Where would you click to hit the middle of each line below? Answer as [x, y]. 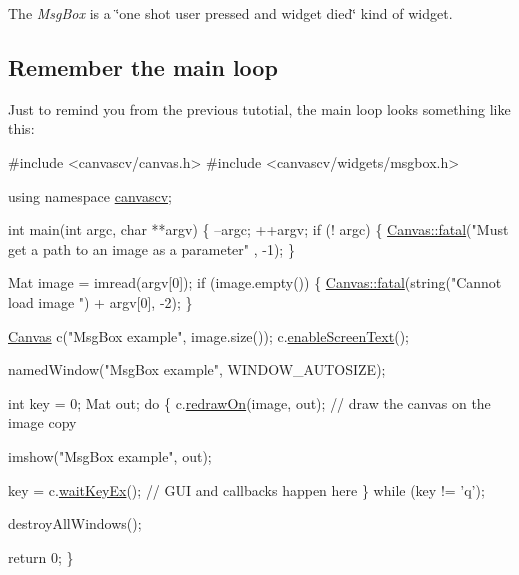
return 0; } [41, 556]
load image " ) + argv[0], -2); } [100, 301]
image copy [42, 422]
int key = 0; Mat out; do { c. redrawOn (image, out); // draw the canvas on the [249, 402]
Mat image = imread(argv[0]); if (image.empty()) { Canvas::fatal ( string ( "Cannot [255, 282]
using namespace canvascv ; [90, 195]
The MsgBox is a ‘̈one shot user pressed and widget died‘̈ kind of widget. [230, 13]
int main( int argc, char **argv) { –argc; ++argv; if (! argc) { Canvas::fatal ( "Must [258, 229]
